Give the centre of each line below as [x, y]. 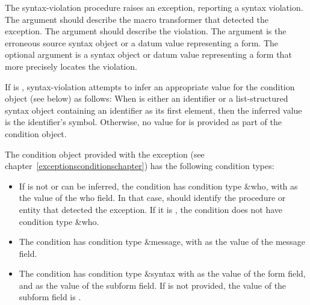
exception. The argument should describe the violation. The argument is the [146, 31]
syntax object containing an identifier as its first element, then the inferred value [153, 110]
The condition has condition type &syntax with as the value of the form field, [162, 273]
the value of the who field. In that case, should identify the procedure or [152, 198]
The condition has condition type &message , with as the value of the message [162, 242]
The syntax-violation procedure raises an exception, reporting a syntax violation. [154, 7]
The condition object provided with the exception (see [105, 154]
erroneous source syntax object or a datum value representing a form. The [142, 42]
